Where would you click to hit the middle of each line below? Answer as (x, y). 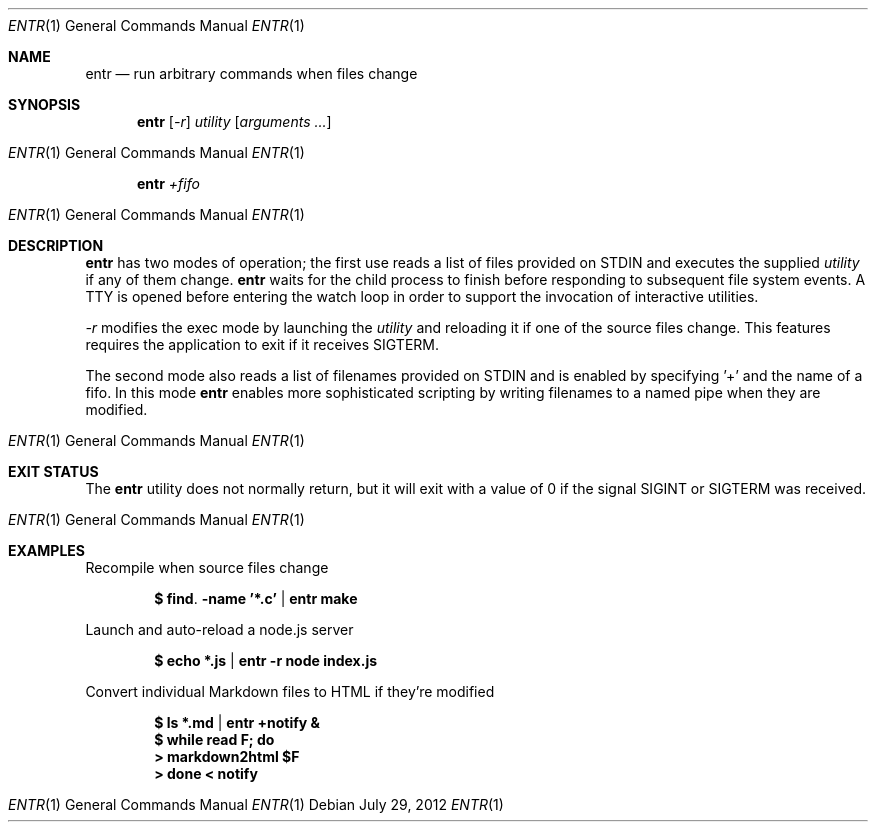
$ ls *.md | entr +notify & (237, 722)
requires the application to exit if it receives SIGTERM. (262, 344)
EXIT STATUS (53, 471)
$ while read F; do (214, 739)
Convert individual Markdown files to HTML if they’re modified (290, 691)
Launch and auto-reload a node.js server (219, 629)
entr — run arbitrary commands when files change (251, 73)
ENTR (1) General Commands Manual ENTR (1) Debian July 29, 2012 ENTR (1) (256, 804)
